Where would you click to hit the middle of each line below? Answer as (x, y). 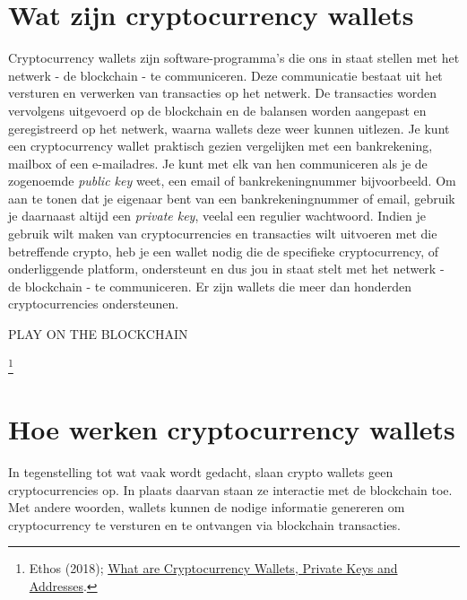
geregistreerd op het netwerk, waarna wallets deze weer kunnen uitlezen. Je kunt (229, 128)
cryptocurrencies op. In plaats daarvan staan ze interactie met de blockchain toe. (230, 489)
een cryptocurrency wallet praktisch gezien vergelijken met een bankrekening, (221, 146)
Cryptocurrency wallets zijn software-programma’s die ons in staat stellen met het (234, 58)
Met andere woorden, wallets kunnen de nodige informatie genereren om (207, 507)
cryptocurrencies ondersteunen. (94, 304)
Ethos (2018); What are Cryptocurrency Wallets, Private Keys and (213, 568)
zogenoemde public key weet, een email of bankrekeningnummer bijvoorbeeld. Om (232, 181)
